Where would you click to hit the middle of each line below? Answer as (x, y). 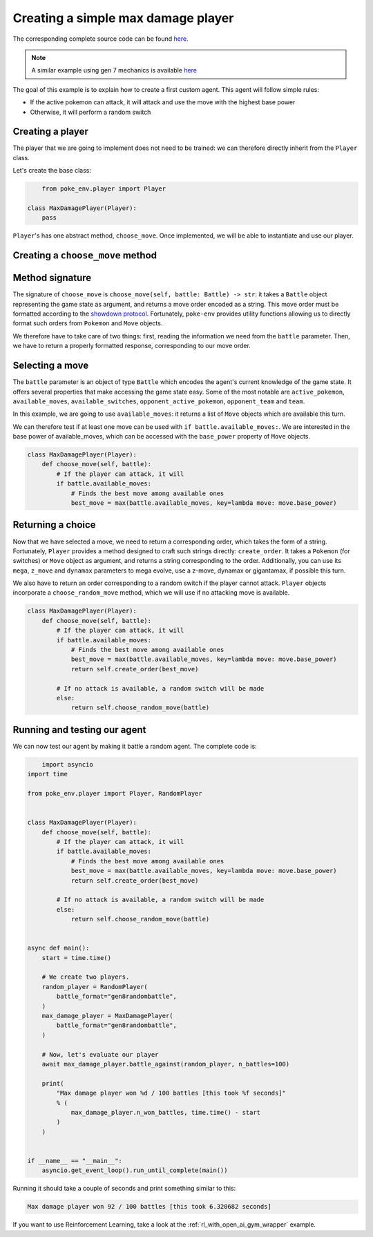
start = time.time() (77, 958)
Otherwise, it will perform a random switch (90, 112)
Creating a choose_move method (85, 256)
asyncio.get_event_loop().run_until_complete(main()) (135, 1170)
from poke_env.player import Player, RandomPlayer (115, 793)
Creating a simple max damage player (123, 18)
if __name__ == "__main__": (75, 1161)
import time (48, 774)
